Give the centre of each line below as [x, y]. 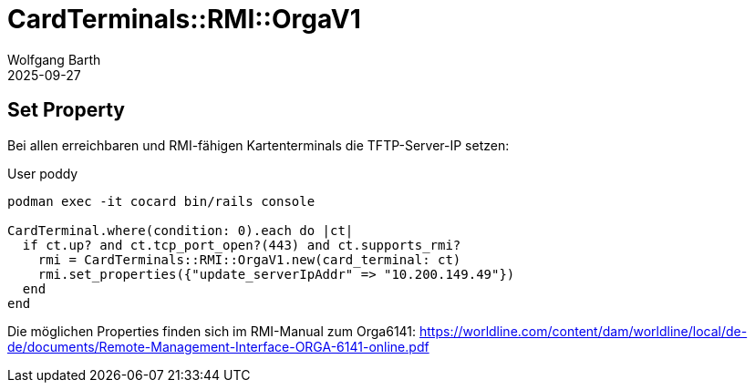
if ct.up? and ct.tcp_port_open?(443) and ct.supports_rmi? [242, 245]
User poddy [43, 173]
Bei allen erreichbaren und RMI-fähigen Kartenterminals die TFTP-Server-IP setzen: [259, 145]
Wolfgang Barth [54, 59]
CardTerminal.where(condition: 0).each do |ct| [181, 230]
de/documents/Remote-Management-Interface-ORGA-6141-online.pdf [218, 346]
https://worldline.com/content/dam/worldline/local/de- [584, 331]
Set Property [66, 110]
